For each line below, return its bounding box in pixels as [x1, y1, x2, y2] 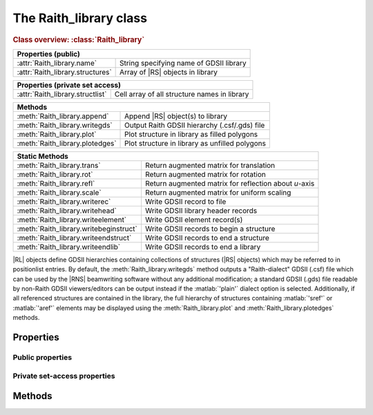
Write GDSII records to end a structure [145, 233, 269, 242]
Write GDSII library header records [145, 206, 258, 215]
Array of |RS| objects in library [119, 67, 218, 77]
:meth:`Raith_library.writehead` [17, 206, 117, 215]
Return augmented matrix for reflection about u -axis [145, 178, 315, 188]
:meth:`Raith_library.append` [17, 111, 109, 121]
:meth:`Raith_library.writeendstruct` [17, 233, 132, 242]
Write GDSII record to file [145, 197, 227, 206]
